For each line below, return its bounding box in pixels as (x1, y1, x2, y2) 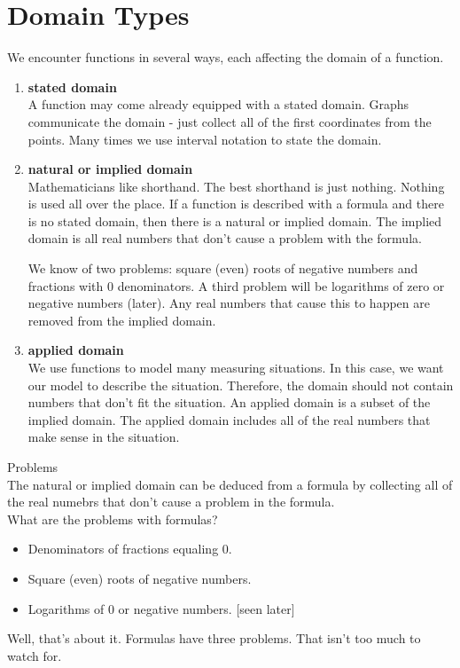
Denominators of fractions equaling (27, 539, 219, 558)
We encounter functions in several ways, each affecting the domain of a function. (7, 48, 444, 67)
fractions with (27, 276, 104, 295)
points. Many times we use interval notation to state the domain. (27, 130, 382, 148)
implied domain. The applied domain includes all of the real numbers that (27, 410, 431, 428)
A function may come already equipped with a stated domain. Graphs (27, 95, 409, 114)
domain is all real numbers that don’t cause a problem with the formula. (27, 229, 422, 248)
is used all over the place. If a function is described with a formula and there (27, 194, 444, 213)
